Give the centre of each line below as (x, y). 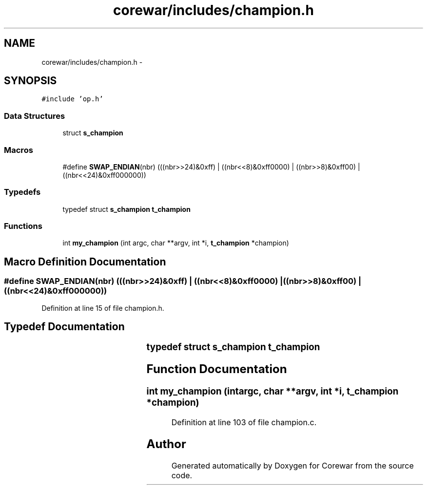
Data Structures (35, 116)
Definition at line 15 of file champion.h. (103, 308)
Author (166, 444)
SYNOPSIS (30, 81)
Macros (19, 150)
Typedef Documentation (64, 327)
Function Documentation (217, 369)
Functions (23, 226)
